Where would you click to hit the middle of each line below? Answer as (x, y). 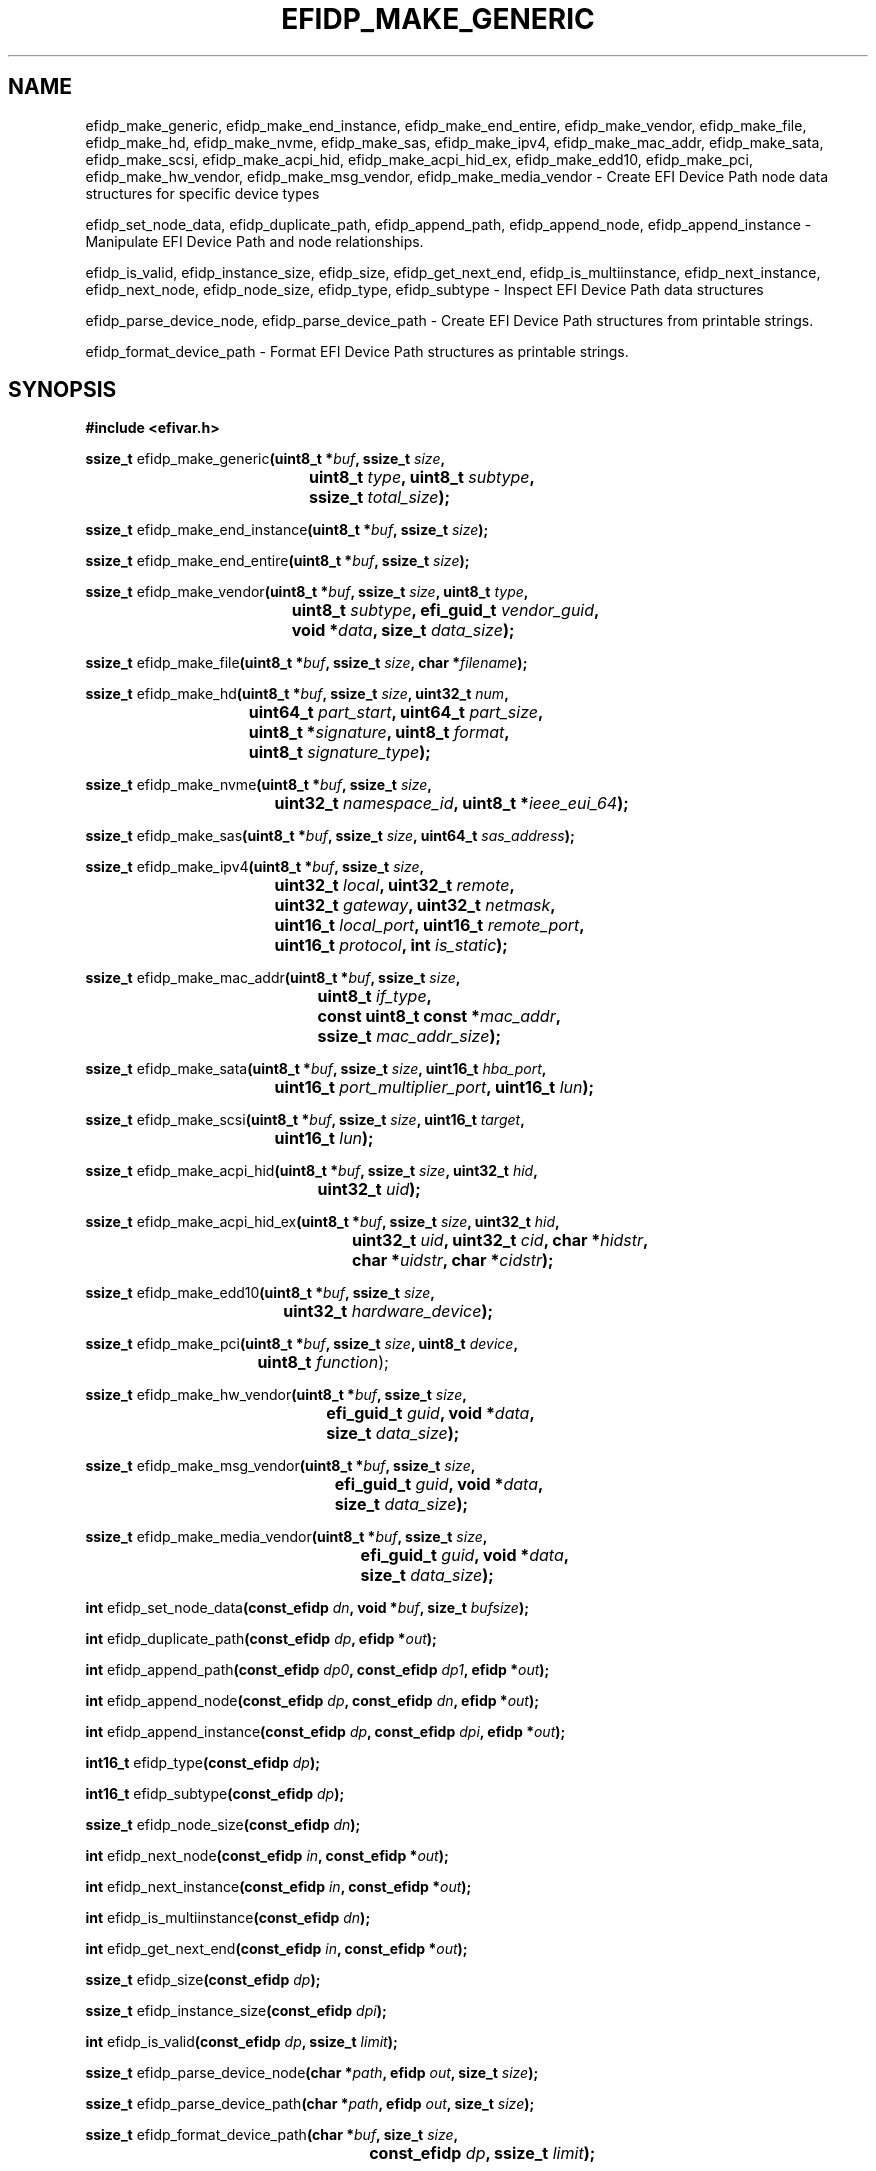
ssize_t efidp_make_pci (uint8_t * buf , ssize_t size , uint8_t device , (302, 1344)
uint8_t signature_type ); (339, 752)
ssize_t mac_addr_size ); (409, 1036)
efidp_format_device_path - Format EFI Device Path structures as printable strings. (357, 351)
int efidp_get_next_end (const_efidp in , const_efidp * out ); (276, 1949)
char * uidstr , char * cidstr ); (453, 1260)
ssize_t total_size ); (380, 497)
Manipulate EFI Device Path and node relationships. (254, 241)
